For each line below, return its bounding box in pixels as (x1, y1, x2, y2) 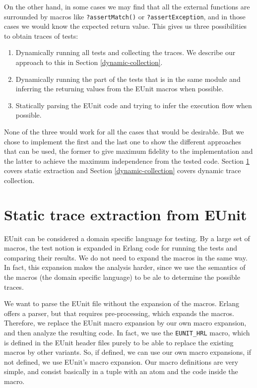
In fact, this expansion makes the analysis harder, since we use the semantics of (4, 262, 246, 272)
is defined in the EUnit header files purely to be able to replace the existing (4, 337, 234, 347)
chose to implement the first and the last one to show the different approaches (4, 136, 242, 146)
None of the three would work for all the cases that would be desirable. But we (4, 127, 244, 136)
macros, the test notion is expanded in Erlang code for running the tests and (4, 243, 238, 253)
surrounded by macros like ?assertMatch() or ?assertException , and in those (4, 11, 246, 21)
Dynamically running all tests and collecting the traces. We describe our (15, 47, 236, 58)
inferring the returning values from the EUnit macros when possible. (15, 83, 224, 94)
